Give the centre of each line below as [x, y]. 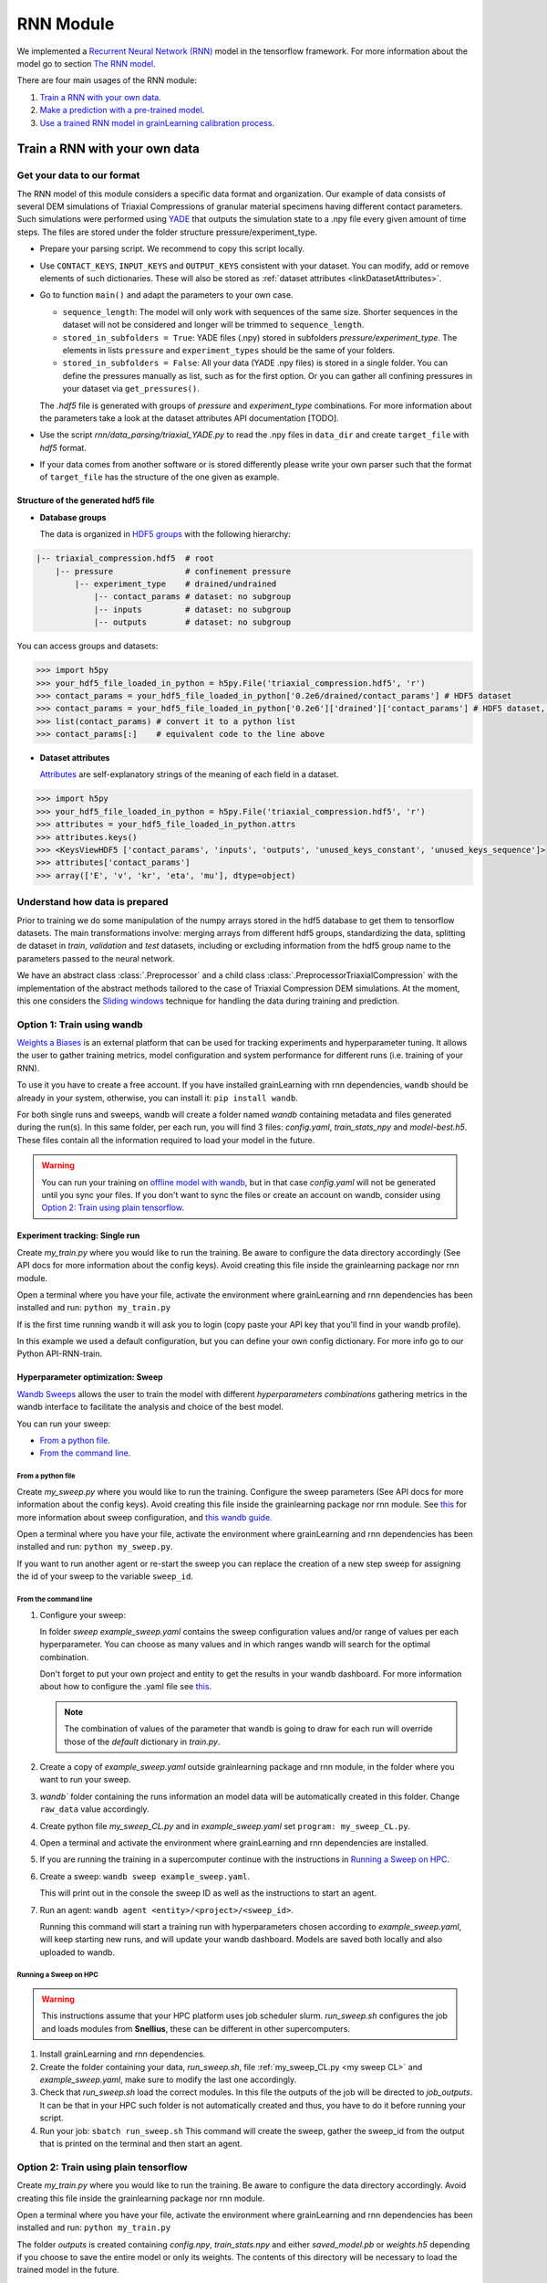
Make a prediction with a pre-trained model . [122, 110]
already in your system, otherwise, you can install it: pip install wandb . [157, 1098]
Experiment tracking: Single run [78, 1236]
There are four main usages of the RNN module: [107, 80]
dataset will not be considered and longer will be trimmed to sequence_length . [213, 325]
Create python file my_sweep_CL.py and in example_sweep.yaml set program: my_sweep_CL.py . [225, 1825]
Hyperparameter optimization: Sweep [90, 1377]
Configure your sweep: [83, 1615]
